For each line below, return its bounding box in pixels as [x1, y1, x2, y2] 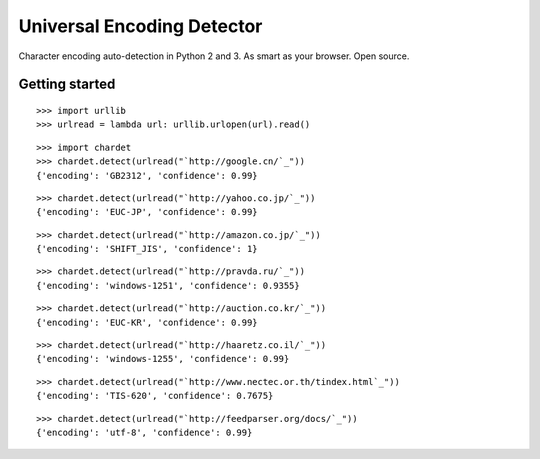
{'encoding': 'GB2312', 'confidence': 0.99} [36, 170, 259, 181]
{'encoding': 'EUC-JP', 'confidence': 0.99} [36, 206, 259, 218]
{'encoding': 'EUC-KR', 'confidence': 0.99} [36, 316, 259, 328]
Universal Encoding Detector [18, 15, 263, 37]
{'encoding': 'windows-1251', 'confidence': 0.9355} [36, 280, 300, 291]
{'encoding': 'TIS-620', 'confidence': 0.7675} [36, 390, 274, 402]
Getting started [18, 76, 116, 93]
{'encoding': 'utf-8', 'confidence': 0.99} [36, 426, 253, 438]
